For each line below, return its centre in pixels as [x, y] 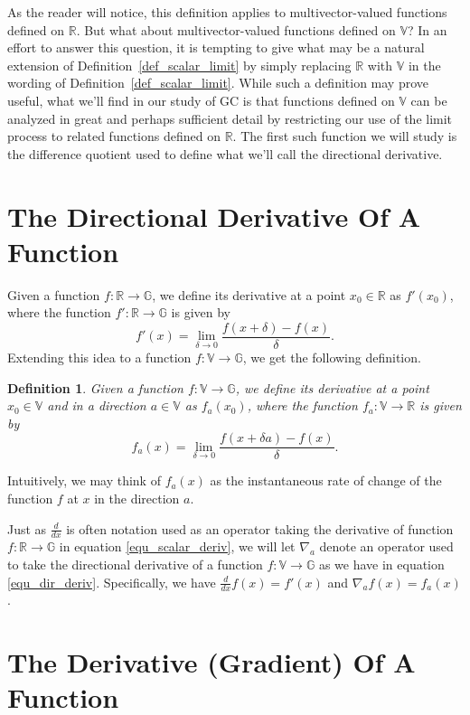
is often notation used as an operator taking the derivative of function [260, 528]
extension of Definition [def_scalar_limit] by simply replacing [179, 65]
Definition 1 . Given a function [95, 387]
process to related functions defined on [114, 136]
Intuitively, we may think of [84, 480]
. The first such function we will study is [345, 136]
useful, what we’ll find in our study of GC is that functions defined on [201, 100]
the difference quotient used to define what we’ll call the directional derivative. [225, 153]
